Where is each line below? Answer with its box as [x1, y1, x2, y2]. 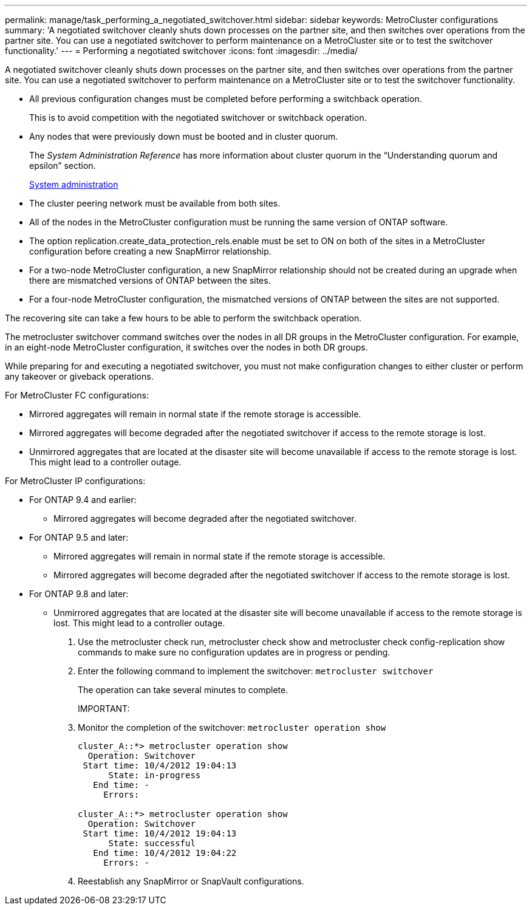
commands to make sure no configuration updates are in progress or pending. [78, 647, 390, 657]
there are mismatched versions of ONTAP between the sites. [29, 275, 271, 286]
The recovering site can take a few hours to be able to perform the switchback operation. [5, 313, 362, 323]
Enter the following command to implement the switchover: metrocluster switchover [78, 666, 434, 676]
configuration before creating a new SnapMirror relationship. [29, 246, 271, 256]
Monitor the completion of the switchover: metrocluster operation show [78, 722, 386, 733]
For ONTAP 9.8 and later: [29, 589, 129, 599]
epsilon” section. [29, 160, 96, 171]
